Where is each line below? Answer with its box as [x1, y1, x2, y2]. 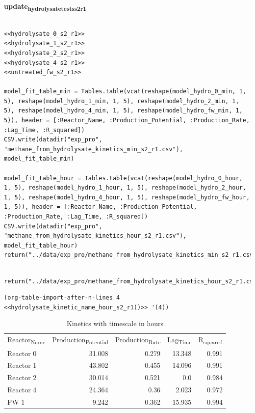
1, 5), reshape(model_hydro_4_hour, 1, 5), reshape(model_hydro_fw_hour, [4, 193, 250, 201]
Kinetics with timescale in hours [66, 318, 164, 329]
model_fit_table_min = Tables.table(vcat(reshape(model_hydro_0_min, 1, [4, 88, 246, 95]
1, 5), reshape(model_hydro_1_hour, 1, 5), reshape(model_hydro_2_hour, [4, 184, 246, 192]
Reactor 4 [7, 385, 37, 395]
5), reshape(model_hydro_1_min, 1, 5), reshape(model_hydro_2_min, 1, [4, 97, 239, 105]
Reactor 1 [7, 360, 37, 370]
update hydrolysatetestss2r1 [4, 1, 86, 12]
